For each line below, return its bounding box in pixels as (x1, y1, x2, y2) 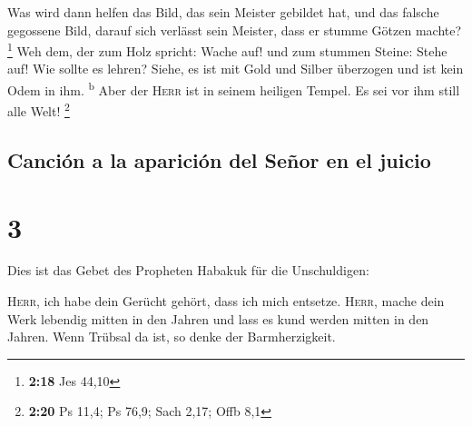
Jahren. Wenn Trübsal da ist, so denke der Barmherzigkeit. (7, 327, 336, 346)
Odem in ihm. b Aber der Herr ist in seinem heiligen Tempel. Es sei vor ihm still (7, 78, 460, 99)
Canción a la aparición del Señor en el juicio (7, 145, 431, 173)
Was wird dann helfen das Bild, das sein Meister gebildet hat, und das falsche (7, 3, 439, 21)
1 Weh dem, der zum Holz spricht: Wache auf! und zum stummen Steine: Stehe (7, 39, 447, 60)
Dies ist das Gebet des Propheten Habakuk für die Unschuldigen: (7, 261, 369, 280)
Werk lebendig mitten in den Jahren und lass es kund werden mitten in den (7, 309, 429, 328)
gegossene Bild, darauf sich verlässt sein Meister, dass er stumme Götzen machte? (7, 20, 462, 39)
